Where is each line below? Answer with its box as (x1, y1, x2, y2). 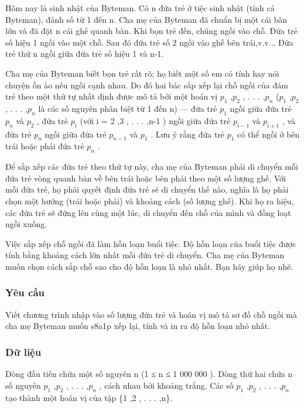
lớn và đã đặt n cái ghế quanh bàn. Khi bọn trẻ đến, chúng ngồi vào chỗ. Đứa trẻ (5, 25, 298, 37)
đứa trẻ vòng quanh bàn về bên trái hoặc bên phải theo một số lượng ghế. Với (5, 172, 286, 184)
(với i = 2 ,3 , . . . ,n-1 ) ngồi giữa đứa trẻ (80, 114, 231, 126)
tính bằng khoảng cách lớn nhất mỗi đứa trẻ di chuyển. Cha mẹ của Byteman (5, 249, 285, 261)
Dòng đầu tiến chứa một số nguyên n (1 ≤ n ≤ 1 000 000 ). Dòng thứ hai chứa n (5, 368, 293, 380)
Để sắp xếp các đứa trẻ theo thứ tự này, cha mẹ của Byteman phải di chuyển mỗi (5, 160, 298, 173)
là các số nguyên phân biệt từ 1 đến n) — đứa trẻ (38, 102, 217, 114)
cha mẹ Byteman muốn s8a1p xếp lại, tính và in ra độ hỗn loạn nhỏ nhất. (5, 320, 271, 332)
